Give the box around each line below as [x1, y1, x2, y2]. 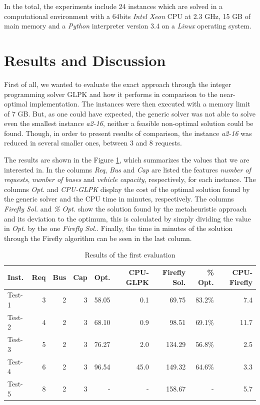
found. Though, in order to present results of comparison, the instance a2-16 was [4, 127, 252, 138]
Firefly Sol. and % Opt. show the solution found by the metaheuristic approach [4, 203, 247, 214]
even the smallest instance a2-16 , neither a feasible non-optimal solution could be [4, 118, 253, 128]
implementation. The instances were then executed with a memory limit [29, 98, 250, 109]
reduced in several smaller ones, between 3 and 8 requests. [4, 137, 182, 148]
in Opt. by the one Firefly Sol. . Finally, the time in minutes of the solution [4, 223, 233, 233]
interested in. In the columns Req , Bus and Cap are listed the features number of [4, 164, 251, 174]
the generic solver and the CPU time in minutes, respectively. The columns [4, 193, 234, 204]
